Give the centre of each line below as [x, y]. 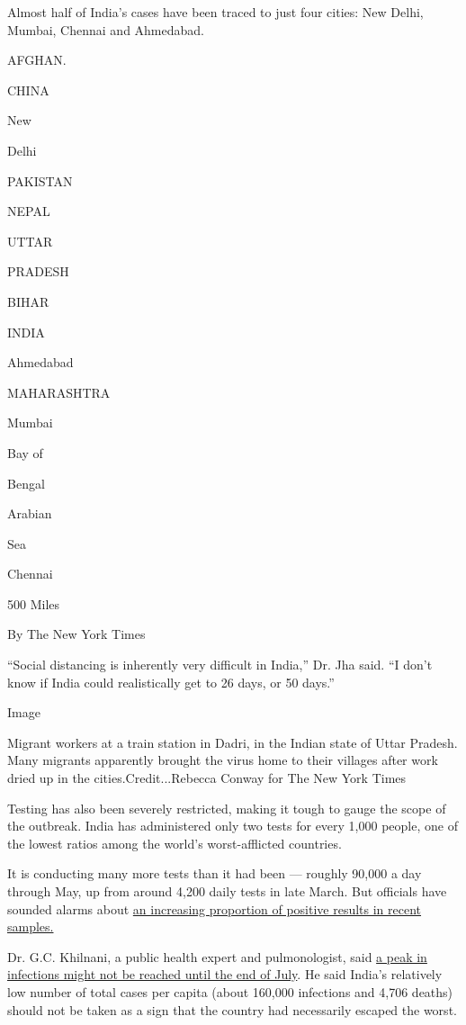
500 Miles [34, 603]
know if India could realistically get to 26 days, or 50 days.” [171, 682]
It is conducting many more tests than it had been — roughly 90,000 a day [215, 873]
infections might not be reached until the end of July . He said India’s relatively [225, 974]
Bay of [25, 452]
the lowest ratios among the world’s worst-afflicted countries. [175, 843]
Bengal [26, 483]
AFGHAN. [37, 60]
